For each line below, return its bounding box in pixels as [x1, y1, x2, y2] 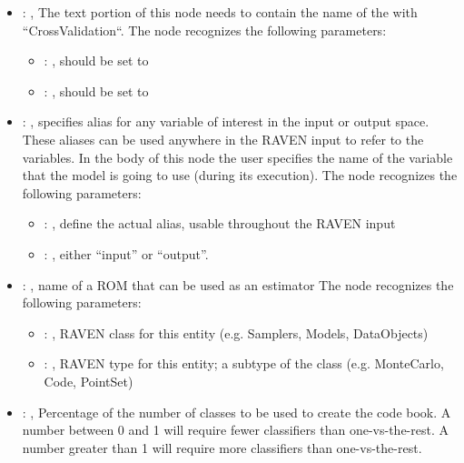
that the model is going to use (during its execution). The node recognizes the [22, 166, 458, 185]
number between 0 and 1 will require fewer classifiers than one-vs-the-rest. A [22, 420, 449, 439]
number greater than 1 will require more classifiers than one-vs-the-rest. [22, 438, 422, 457]
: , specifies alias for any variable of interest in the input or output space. [22, 112, 429, 131]
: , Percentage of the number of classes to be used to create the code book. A [22, 402, 451, 421]
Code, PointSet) [44, 371, 133, 390]
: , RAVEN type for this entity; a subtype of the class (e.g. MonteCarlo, [44, 354, 444, 373]
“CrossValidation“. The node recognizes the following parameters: [22, 20, 387, 39]
